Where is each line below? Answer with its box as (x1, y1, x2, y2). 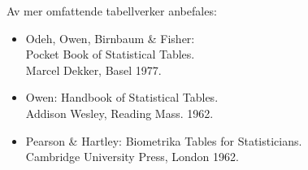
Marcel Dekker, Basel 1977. (25, 61, 162, 78)
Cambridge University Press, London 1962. (25, 148, 239, 165)
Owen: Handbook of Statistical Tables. (25, 89, 219, 106)
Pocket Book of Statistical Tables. (25, 46, 195, 63)
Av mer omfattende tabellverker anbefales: (7, 2, 217, 19)
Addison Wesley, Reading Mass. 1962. (25, 104, 214, 121)
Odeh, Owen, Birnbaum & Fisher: (25, 29, 195, 46)
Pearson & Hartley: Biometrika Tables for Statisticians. (25, 132, 302, 149)
